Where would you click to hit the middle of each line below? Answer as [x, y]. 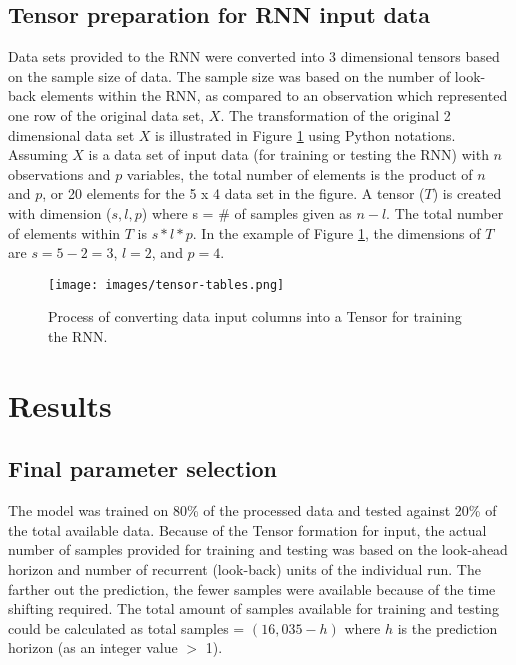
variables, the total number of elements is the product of [299, 173]
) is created [467, 193]
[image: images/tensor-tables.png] [166, 284]
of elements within [64, 232]
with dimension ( [60, 212]
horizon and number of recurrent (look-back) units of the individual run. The [244, 568]
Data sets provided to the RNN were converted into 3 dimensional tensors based [254, 56]
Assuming [38, 154]
